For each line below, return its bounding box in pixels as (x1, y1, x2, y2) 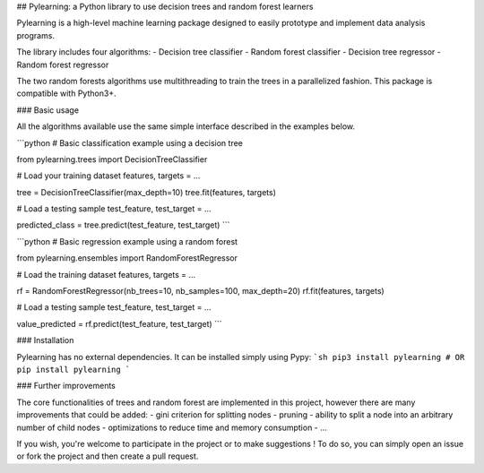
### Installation (16, 335, 74, 346)
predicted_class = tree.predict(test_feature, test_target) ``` (16, 219, 230, 230)
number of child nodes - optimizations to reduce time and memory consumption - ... (16, 422, 327, 433)
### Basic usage (16, 104, 80, 116)
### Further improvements (16, 381, 116, 391)
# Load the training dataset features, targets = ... (16, 269, 196, 279)
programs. (16, 30, 56, 40)
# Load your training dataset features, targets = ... (16, 170, 201, 181)
